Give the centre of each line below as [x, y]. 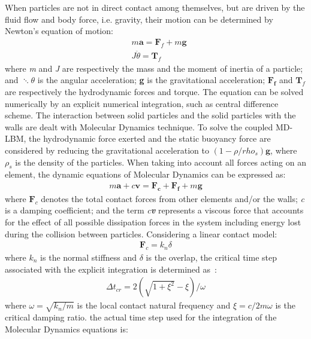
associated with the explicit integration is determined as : [111, 269]
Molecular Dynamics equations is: [67, 329]
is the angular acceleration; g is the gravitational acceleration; [151, 80]
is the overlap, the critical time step [211, 257]
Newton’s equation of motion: [59, 31]
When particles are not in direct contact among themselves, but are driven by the [155, 7]
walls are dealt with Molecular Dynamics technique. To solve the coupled [139, 126]
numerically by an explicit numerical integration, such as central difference [142, 103]
